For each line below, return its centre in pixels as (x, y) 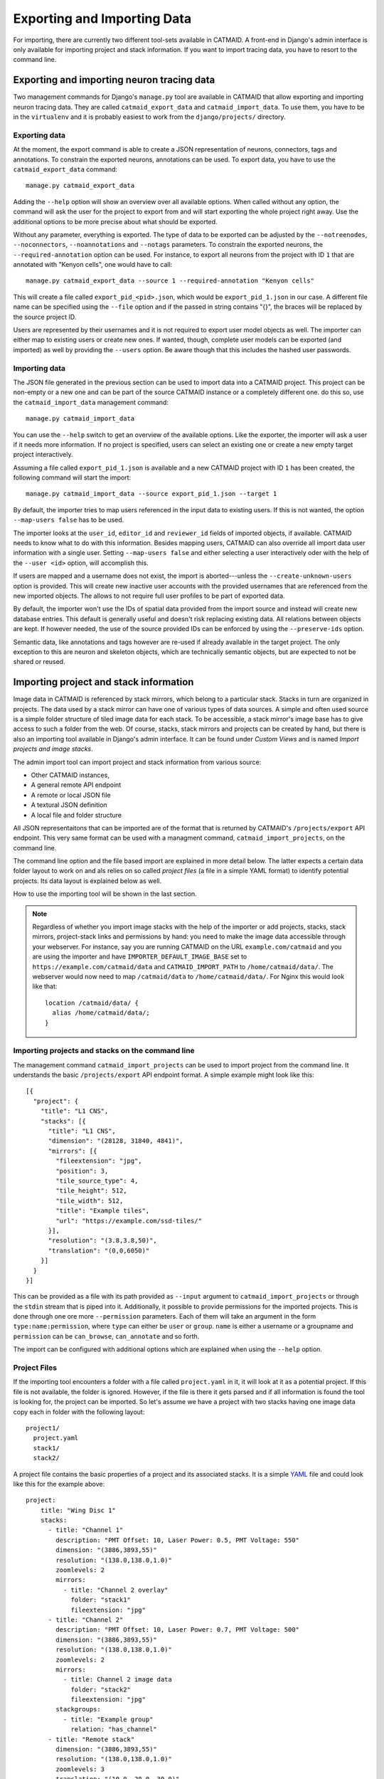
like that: (45, 986)
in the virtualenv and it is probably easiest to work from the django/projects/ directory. (149, 117)
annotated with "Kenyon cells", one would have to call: (93, 265)
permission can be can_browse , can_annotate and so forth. (106, 1336)
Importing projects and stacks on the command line (104, 1051)
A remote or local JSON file (71, 795)
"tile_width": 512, (90, 1200)
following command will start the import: (72, 477)
